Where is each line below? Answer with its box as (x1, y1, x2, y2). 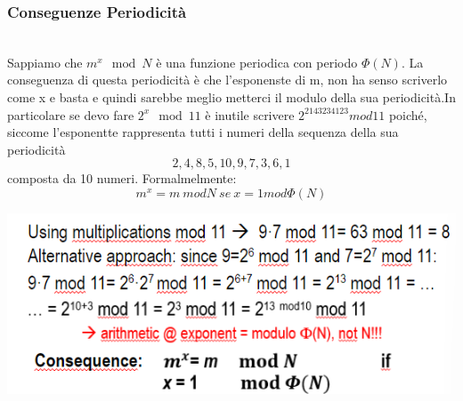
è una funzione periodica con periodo (156, 52, 358, 71)
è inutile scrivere (205, 105, 295, 124)
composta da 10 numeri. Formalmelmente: (7, 169, 237, 188)
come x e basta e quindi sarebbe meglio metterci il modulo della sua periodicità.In (7, 88, 456, 106)
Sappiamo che (7, 52, 83, 71)
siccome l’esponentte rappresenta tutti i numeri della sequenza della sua (7, 123, 399, 141)
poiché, (388, 105, 427, 124)
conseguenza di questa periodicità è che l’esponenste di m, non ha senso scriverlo (7, 70, 448, 89)
